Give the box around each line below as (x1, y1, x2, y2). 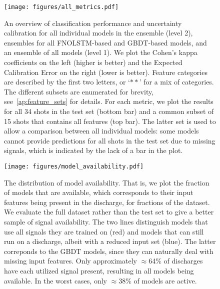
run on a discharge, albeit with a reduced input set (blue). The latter (4, 236, 216, 246)
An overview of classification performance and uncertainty (4, 17, 182, 28)
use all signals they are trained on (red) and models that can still (4, 226, 204, 236)
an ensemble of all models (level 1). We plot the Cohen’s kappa (4, 47, 197, 57)
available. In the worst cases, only (4, 275, 107, 285)
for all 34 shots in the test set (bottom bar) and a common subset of (4, 106, 214, 116)
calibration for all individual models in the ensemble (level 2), (4, 27, 193, 38)
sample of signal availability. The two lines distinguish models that (4, 216, 208, 226)
